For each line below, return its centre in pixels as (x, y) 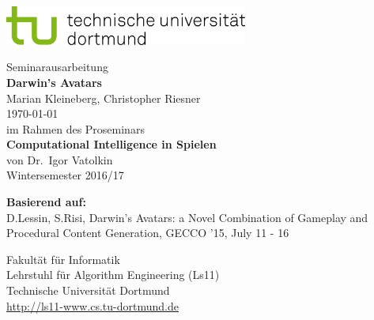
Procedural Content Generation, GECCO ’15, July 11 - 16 (148, 233)
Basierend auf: (46, 202)
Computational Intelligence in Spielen (111, 144)
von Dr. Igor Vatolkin (60, 159)
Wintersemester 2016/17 (65, 175)
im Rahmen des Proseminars (76, 128)
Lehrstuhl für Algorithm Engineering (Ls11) (113, 275)
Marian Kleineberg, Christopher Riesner (104, 98)
